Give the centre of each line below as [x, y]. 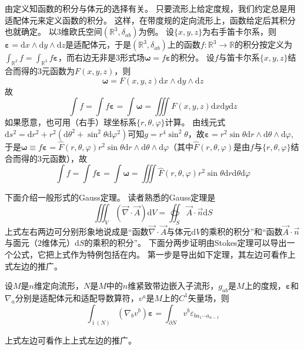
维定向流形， [59, 286]
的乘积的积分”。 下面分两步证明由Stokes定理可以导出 [186, 243]
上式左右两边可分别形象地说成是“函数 [77, 231]
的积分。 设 [193, 57]
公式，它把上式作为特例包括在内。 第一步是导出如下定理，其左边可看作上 [154, 254]
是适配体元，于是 [98, 44]
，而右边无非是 [87, 57]
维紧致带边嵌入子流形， [173, 286]
